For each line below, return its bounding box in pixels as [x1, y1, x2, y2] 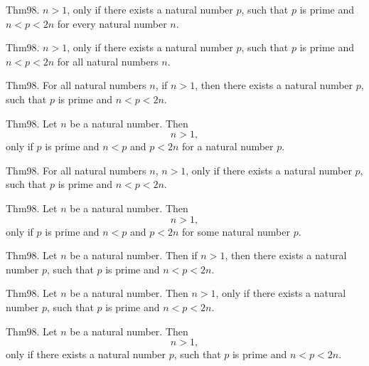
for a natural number [182, 139, 274, 154]
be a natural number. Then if [70, 248, 198, 263]
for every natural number [57, 16, 167, 31]
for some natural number [182, 224, 290, 239]
